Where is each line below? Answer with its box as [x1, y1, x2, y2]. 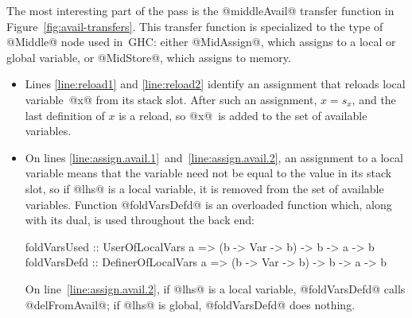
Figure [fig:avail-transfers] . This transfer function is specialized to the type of [6, 17, 383, 34]
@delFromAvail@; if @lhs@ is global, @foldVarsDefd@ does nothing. [25, 296, 356, 312]
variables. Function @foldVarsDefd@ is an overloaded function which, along [25, 196, 392, 212]
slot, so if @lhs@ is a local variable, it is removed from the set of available [25, 180, 384, 196]
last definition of [25, 107, 105, 123]
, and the [352, 91, 396, 107]
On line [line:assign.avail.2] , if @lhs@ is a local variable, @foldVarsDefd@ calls [25, 280, 406, 297]
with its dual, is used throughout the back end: [25, 211, 255, 228]
